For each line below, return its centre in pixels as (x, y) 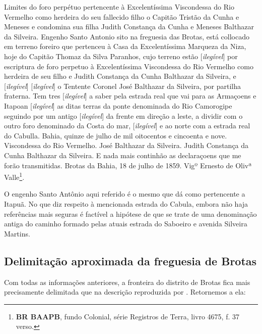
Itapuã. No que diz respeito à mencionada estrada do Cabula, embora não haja (126, 203)
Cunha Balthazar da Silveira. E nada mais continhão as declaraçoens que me (123, 155)
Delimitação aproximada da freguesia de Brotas (130, 260)
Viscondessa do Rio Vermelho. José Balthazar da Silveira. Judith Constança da (126, 145)
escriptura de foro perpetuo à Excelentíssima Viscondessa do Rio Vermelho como (129, 66)
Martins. (17, 233)
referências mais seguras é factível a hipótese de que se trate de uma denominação (130, 213)
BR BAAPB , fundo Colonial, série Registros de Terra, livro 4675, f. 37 (128, 316)
